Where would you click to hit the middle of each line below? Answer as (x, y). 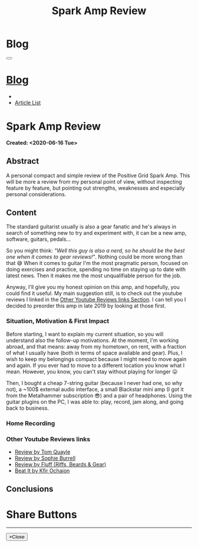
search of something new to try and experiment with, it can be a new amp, (96, 233)
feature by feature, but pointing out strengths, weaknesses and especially (95, 188)
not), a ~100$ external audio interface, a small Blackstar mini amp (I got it (95, 389)
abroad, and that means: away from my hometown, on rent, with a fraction (96, 346)
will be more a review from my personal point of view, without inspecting (94, 181)
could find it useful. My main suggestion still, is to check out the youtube (94, 293)
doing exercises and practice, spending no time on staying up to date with (96, 270)
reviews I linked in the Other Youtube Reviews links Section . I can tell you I (96, 300)
